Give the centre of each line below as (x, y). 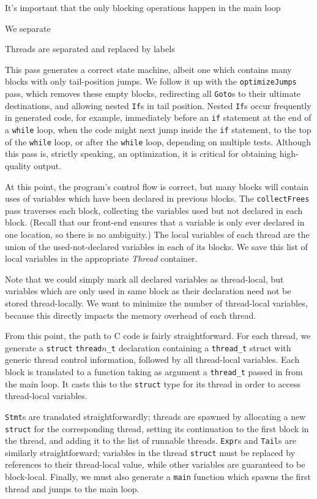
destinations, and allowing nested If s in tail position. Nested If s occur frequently (158, 105)
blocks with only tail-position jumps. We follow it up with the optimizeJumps (151, 81)
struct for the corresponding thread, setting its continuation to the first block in (157, 428)
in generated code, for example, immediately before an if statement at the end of (158, 117)
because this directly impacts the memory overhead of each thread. (131, 315)
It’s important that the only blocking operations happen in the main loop (143, 7)
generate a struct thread (54, 347)
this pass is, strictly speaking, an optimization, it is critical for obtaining (141, 154)
